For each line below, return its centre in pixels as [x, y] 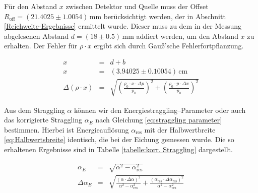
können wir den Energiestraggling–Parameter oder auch [160, 110]
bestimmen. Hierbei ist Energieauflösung [67, 129]
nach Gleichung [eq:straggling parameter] [159, 120]
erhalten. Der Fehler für [41, 46]
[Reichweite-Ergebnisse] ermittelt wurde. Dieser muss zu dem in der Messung [123, 26]
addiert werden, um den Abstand [187, 36]
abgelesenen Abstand [37, 36]
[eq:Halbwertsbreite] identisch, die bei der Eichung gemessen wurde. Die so [119, 139]
